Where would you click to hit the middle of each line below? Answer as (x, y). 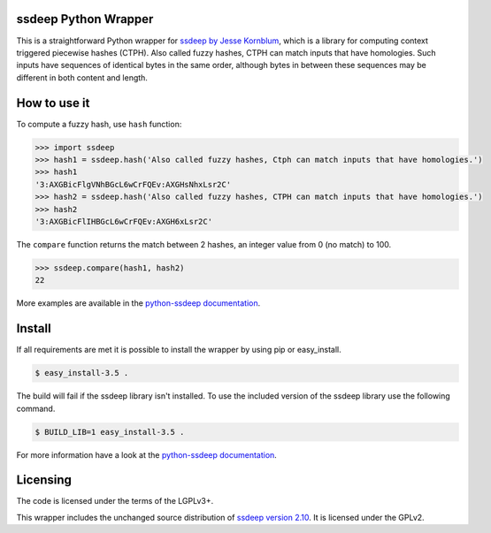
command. (36, 408)
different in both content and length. (82, 77)
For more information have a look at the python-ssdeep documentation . (147, 454)
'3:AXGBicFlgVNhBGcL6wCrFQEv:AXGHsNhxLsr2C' (133, 184)
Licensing (44, 480)
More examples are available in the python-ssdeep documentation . (138, 303)
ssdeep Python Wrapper (85, 19)
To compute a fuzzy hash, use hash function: (99, 124)
